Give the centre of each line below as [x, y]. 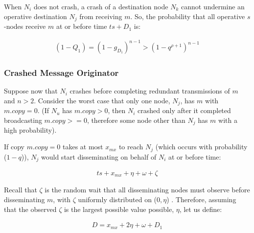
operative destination [35, 16]
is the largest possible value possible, [119, 209]
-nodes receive [25, 26]
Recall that [21, 190]
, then [117, 110]
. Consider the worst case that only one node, [102, 100]
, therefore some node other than [136, 120]
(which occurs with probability [201, 147]
